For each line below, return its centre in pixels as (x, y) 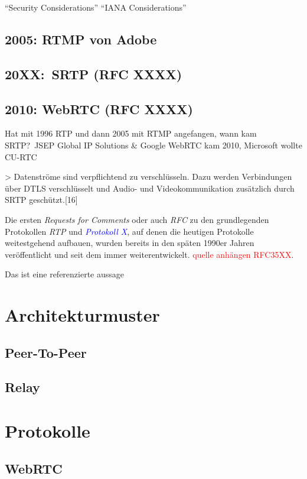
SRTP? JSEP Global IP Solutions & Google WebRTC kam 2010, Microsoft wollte (153, 145)
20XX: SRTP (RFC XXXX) (94, 74)
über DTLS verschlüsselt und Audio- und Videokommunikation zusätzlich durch (150, 188)
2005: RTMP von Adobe (81, 39)
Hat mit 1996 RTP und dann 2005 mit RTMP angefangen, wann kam (131, 133)
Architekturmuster (82, 315)
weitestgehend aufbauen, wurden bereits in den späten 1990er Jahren (130, 243)
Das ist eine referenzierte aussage (65, 274)
